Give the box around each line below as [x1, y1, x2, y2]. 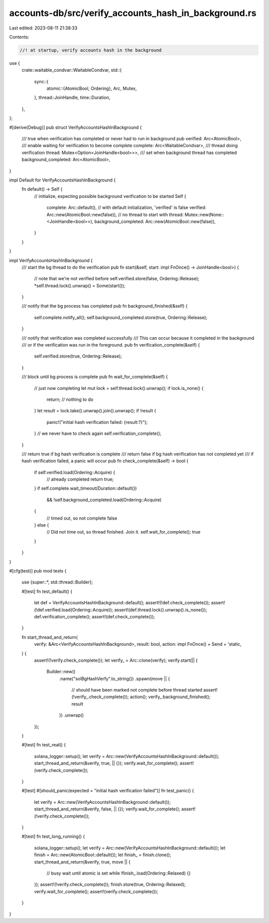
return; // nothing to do [46, 396, 94, 402]
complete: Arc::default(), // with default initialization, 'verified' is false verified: [46, 204, 207, 210]
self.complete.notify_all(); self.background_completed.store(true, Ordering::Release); [34, 314, 208, 320]
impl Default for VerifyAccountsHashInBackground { [9, 177, 116, 183]
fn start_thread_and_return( [21, 634, 78, 640]
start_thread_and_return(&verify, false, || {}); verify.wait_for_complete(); [34, 806, 180, 812]
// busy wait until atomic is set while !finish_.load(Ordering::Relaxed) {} [46, 870, 191, 876]
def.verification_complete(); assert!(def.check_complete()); [34, 613, 155, 619]
